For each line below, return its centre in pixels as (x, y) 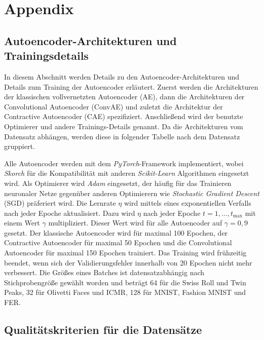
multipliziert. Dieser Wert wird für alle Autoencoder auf (135, 223)
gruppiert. (20, 146)
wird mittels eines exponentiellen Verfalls (187, 203)
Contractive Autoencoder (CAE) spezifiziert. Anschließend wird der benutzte (124, 116)
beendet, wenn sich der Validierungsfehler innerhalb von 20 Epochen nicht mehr (128, 262)
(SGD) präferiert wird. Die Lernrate (60, 203)
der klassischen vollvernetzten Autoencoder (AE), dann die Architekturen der (124, 97)
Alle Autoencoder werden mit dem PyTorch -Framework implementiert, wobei (124, 163)
